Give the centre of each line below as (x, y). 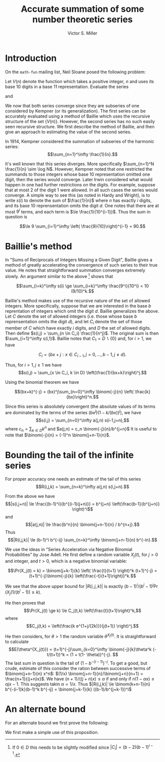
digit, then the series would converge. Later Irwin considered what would (79, 179)
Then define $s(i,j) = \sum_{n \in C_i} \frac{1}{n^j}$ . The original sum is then (82, 333)
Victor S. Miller (82, 33)
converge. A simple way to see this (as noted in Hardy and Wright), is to (78, 195)
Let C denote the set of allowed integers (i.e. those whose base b (71, 316)
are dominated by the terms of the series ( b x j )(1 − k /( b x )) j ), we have (73, 412)
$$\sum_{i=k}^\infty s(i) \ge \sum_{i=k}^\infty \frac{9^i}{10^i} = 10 (82, 286)
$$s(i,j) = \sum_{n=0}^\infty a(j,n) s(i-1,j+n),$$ (82, 420)
